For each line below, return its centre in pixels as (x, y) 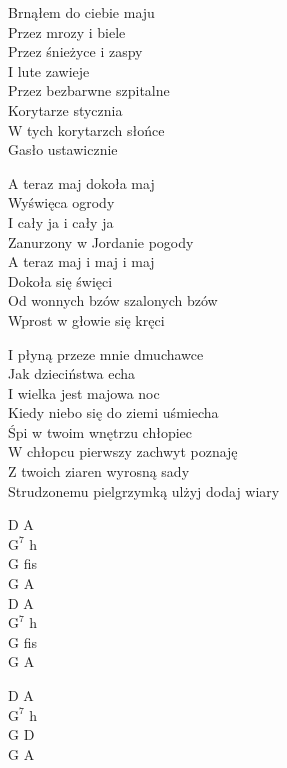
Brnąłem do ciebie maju (81, 12)
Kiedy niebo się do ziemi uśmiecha (113, 412)
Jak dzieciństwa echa (72, 373)
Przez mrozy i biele (67, 31)
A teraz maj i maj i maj (81, 261)
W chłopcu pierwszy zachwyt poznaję (123, 451)
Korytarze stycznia (65, 109)
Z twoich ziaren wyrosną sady (99, 471)
